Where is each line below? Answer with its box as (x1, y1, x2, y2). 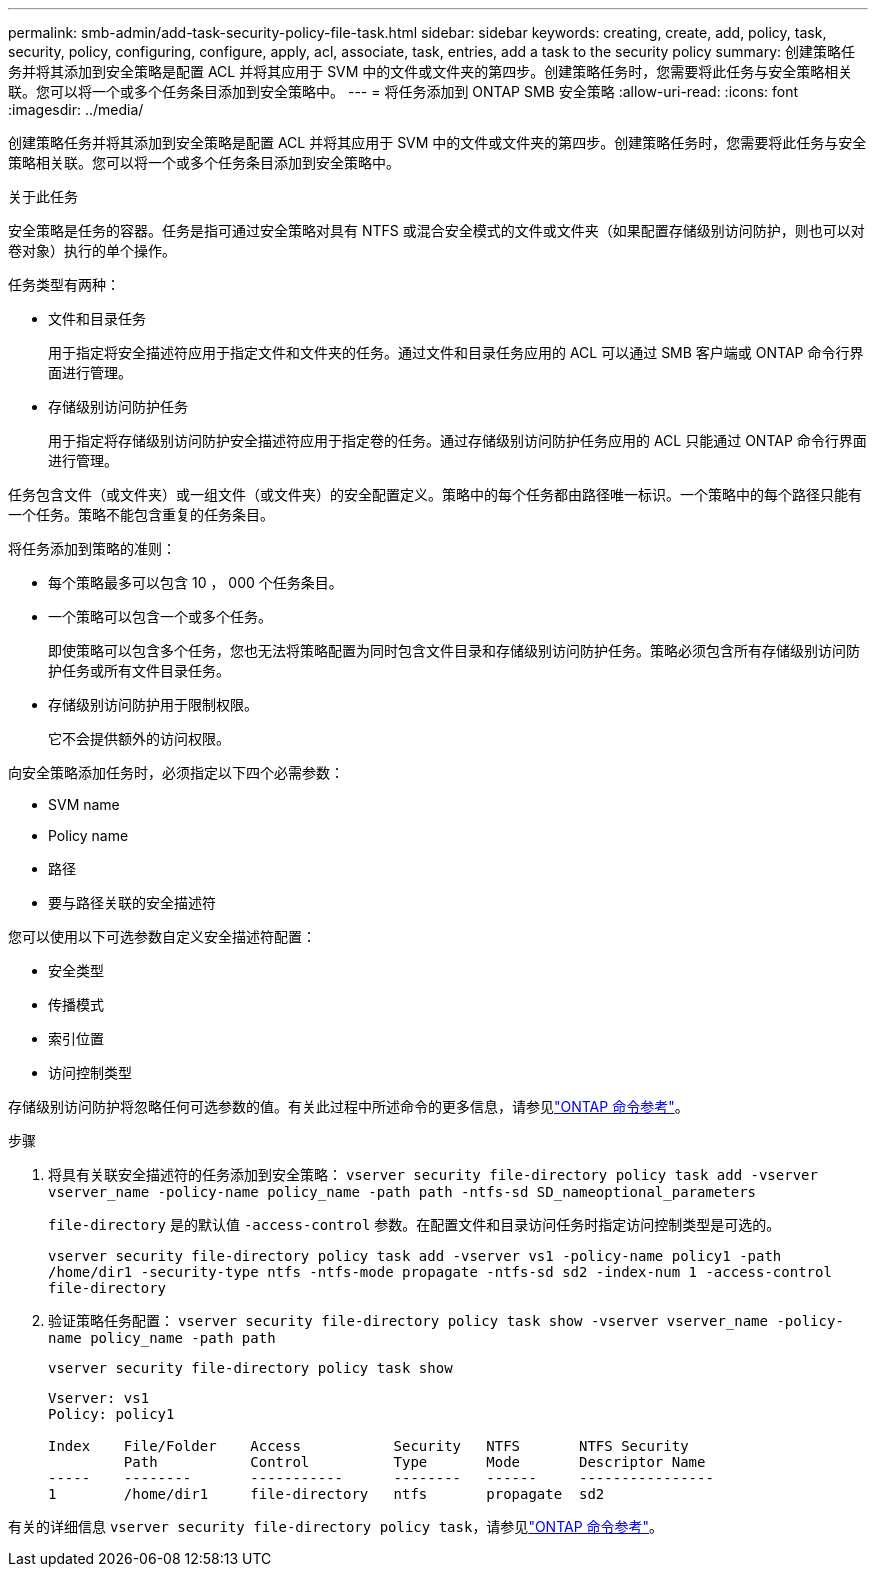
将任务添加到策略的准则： (8, 540, 176, 557)
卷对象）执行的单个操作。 (8, 242, 176, 259)
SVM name (48, 796, 120, 813)
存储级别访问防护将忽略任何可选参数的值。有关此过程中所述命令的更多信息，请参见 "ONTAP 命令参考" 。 (8, 1098, 689, 1115)
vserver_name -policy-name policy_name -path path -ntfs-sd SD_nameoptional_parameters (48, 1184, 757, 1200)
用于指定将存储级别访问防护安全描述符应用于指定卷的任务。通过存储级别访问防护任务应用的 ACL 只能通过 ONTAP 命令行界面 (48, 432, 867, 449)
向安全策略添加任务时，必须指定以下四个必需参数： (8, 764, 344, 781)
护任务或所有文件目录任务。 (48, 662, 230, 679)
